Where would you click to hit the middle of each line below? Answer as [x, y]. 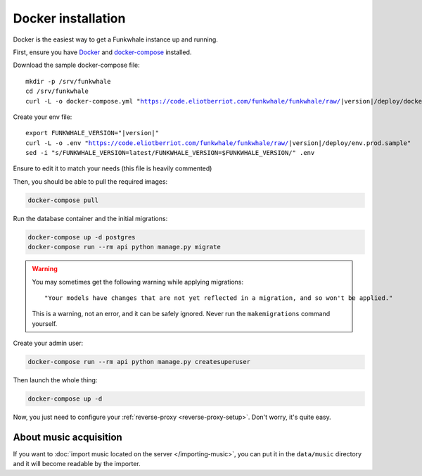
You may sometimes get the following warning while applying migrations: [138, 282]
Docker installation [69, 18]
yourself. [45, 323]
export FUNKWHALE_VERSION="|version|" [92, 133]
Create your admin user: [48, 343]
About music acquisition [68, 437]
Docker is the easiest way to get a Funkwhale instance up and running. [115, 39]
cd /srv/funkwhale [57, 91]
